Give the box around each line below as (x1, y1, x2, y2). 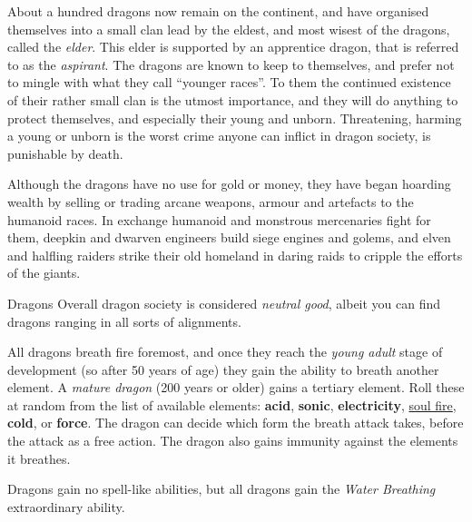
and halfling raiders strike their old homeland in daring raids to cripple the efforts (7, 245, 463, 264)
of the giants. (7, 263, 81, 282)
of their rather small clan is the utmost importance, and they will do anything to (7, 90, 458, 109)
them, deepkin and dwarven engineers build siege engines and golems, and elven (7, 228, 451, 247)
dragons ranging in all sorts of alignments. (7, 311, 241, 330)
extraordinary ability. (7, 497, 125, 516)
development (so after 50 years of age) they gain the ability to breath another (7, 359, 439, 379)
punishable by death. (7, 143, 123, 163)
